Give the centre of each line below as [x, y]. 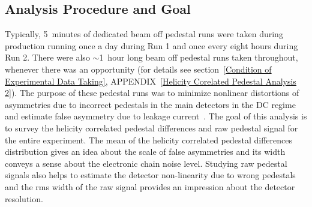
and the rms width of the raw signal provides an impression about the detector [150, 186]
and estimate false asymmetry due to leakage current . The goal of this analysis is [156, 116]
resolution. [24, 198]
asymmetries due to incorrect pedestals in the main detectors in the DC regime [150, 104]
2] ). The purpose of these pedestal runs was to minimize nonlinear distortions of [152, 93]
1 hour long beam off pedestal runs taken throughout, [199, 57]
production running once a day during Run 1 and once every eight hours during [151, 45]
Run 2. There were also [47, 57]
